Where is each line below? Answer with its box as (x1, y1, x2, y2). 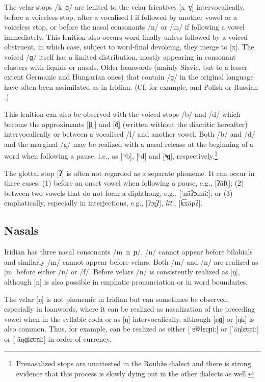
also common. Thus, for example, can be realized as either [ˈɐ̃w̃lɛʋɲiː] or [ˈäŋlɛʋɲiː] (4, 323, 259, 334)
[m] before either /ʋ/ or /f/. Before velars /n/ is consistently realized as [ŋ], (4, 266, 240, 277)
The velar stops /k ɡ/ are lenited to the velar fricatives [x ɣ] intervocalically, (4, 2, 245, 12)
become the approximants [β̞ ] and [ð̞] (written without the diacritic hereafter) (4, 118, 248, 129)
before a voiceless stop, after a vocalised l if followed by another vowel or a (4, 11, 237, 22)
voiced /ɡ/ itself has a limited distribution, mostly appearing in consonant (4, 51, 236, 62)
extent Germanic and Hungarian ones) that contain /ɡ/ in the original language (4, 71, 254, 82)
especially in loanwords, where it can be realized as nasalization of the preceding (4, 303, 255, 314)
